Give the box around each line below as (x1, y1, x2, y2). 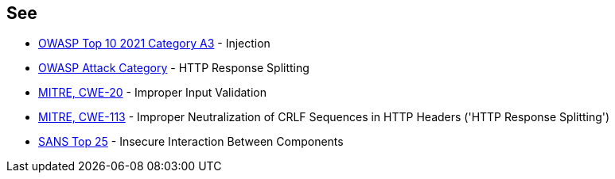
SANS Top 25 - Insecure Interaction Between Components (38, 135, 344, 149)
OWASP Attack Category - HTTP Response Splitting (38, 61, 309, 75)
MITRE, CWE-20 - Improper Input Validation (38, 86, 267, 100)
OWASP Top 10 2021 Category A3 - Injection (38, 36, 271, 51)
